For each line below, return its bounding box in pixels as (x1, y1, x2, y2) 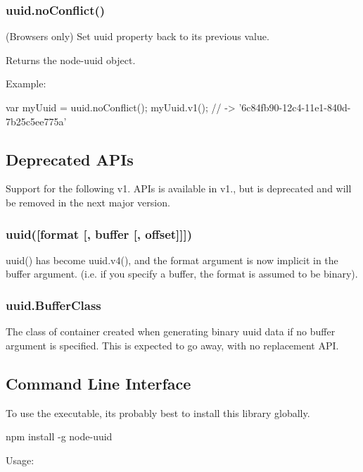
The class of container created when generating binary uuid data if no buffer (6, 324, 336, 339)
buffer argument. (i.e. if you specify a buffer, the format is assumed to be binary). (6, 266, 358, 281)
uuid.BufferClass (6, 296, 101, 313)
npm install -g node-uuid (6, 429, 113, 444)
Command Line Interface (6, 372, 191, 394)
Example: (6, 76, 46, 91)
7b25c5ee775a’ (6, 113, 67, 128)
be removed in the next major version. (6, 194, 170, 209)
